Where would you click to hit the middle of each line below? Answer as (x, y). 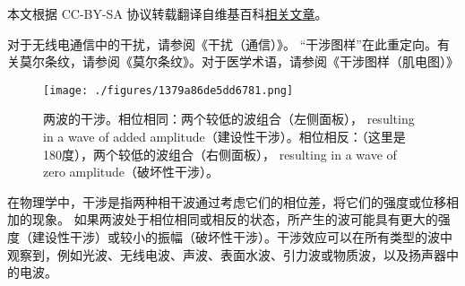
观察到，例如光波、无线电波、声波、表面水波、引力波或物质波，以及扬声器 (227, 254)
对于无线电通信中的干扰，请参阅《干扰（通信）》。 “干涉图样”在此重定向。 (222, 43)
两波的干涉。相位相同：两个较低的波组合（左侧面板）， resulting (229, 119)
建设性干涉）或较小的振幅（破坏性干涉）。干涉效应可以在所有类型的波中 (242, 237)
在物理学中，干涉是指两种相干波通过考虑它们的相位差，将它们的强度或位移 (227, 201)
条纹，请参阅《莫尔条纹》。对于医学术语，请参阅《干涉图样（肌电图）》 (251, 61)
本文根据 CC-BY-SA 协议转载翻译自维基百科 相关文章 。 (168, 13)
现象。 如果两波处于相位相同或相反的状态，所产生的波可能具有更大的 (235, 219)
